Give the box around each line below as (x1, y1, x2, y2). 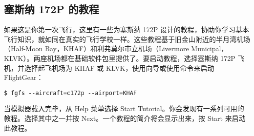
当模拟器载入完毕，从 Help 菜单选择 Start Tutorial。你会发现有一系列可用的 (4, 103, 244, 114)
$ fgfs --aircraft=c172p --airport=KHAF (4, 89, 137, 97)
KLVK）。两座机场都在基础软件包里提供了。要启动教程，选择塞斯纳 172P (4, 53, 235, 63)
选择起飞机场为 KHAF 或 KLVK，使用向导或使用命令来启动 (24, 62, 214, 73)
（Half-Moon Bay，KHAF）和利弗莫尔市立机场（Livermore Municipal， (4, 43, 228, 54)
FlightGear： (4, 72, 43, 82)
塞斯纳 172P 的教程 (4, 1, 99, 17)
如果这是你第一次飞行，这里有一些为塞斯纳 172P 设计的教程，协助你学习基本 (4, 24, 249, 35)
